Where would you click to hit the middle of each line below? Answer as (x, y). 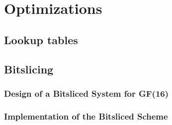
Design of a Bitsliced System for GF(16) (86, 93)
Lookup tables (41, 39)
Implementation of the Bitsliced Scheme (86, 116)
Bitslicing (29, 69)
